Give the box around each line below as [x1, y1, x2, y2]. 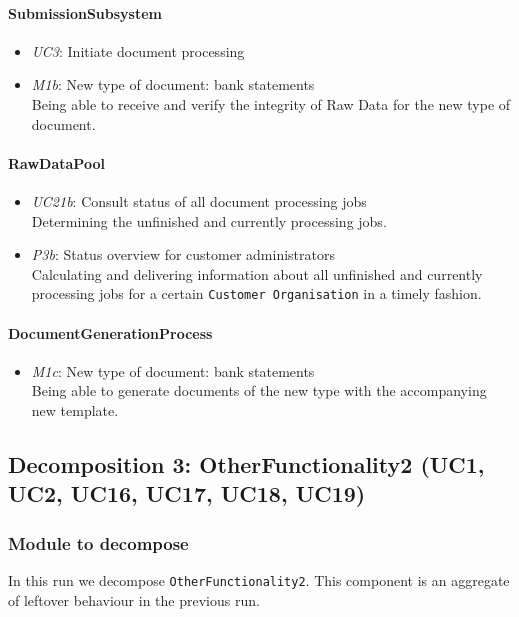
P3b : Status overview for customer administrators [31, 244, 336, 265]
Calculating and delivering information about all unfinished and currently [31, 263, 483, 284]
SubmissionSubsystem [8, 2, 162, 23]
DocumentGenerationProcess [8, 322, 213, 343]
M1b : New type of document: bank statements [31, 74, 315, 95]
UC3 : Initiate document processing [31, 40, 245, 61]
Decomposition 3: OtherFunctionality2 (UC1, [8, 448, 485, 479]
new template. [31, 399, 119, 420]
